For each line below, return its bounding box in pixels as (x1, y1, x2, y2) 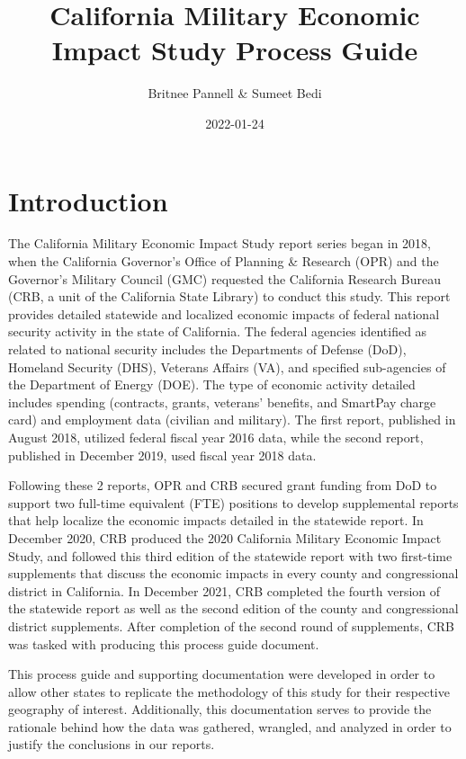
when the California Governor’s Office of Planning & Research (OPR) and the (8, 252, 439, 271)
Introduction (8, 182, 168, 219)
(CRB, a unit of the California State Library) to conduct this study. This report (8, 287, 451, 306)
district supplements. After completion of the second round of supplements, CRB (8, 616, 455, 635)
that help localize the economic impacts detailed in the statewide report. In (8, 511, 424, 530)
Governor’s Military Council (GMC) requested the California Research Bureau (8, 269, 441, 288)
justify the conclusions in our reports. (8, 735, 215, 754)
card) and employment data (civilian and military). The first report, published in (8, 410, 456, 429)
